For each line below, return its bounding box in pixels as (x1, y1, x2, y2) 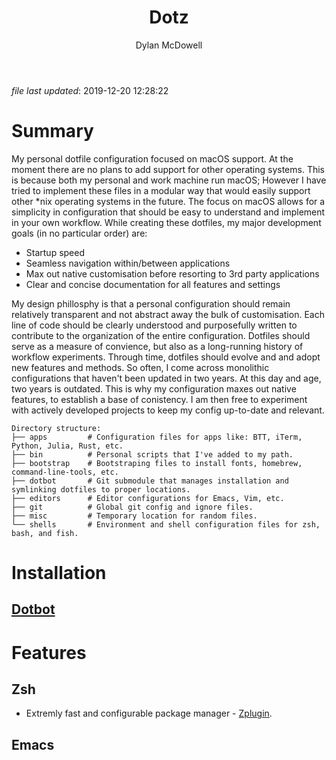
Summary (11, 120, 94, 143)
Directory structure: (11, 423, 102, 433)
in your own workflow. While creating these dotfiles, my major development (11, 216, 322, 228)
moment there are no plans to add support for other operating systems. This (11, 163, 325, 175)
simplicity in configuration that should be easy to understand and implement (11, 206, 326, 218)
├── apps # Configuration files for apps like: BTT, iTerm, (11, 432, 303, 442)
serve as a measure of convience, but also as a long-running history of (11, 340, 304, 352)
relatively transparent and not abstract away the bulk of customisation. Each (11, 308, 325, 320)
